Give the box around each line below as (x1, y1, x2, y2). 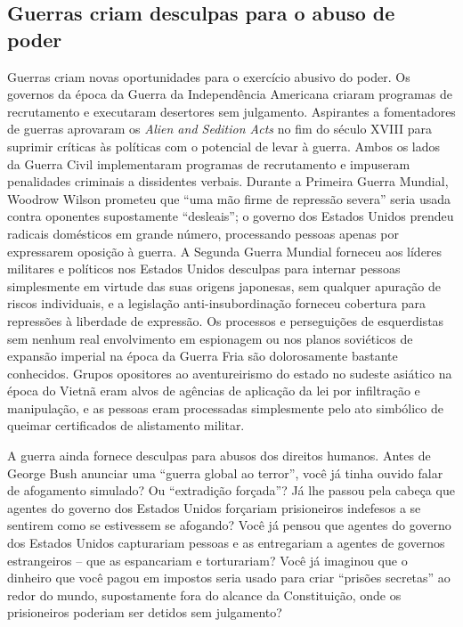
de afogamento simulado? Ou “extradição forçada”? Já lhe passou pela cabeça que (7, 481, 455, 500)
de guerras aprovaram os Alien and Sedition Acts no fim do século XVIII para (7, 119, 432, 138)
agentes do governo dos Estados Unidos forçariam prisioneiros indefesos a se (7, 498, 421, 517)
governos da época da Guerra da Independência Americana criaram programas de (7, 85, 452, 103)
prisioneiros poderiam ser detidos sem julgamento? (7, 603, 282, 622)
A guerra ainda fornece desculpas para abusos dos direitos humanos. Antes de (7, 446, 431, 465)
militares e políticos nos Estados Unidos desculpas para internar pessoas (7, 259, 401, 278)
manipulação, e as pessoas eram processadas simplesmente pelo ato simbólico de (7, 398, 443, 417)
